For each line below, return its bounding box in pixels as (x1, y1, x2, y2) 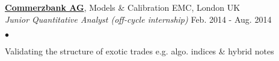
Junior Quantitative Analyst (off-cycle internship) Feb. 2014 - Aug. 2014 (5, 13, 272, 25)
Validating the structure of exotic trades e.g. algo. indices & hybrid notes (5, 45, 274, 57)
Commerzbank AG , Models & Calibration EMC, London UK (5, 1, 241, 13)
